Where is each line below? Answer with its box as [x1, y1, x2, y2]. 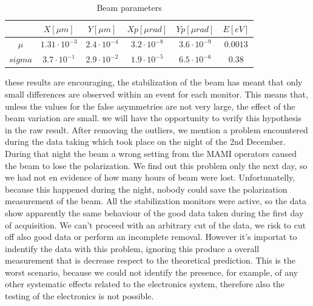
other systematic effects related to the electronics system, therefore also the [5, 278, 285, 290]
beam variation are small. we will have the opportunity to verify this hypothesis [5, 111, 301, 124]
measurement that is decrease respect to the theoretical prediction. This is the [5, 254, 295, 267]
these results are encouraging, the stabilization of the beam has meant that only [5, 76, 303, 88]
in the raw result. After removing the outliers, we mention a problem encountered [5, 123, 308, 136]
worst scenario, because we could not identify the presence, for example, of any [5, 265, 298, 278]
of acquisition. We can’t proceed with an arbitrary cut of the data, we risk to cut [5, 218, 306, 231]
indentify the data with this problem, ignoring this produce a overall [5, 242, 260, 254]
